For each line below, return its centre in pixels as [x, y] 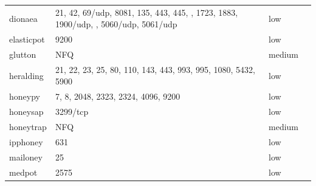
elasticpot [27, 39]
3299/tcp [72, 112]
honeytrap [28, 126]
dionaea [23, 18]
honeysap [26, 112]
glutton [23, 54]
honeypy [25, 96]
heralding [26, 75]
